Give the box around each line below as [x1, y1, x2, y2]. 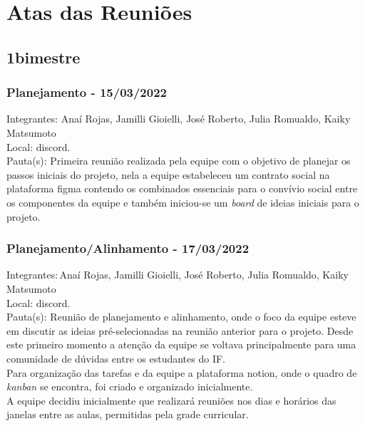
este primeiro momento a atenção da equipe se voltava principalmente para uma [6, 337, 356, 352]
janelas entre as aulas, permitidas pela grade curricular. [6, 407, 249, 422]
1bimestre [6, 46, 81, 68]
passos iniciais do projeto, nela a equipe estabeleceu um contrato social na [6, 167, 330, 182]
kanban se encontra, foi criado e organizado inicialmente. [6, 379, 253, 394]
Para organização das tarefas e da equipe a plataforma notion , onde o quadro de [6, 365, 357, 380]
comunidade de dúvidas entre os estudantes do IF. [6, 350, 225, 365]
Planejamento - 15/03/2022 [6, 83, 167, 101]
